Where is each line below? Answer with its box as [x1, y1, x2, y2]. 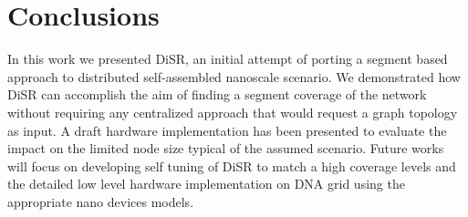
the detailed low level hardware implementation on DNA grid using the [7, 174, 405, 193]
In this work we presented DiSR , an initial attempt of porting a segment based [7, 49, 448, 68]
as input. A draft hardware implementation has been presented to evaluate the [7, 120, 447, 139]
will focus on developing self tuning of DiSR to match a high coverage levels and [7, 156, 456, 175]
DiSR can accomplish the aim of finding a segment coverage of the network [7, 85, 427, 104]
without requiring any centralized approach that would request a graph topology [7, 102, 458, 121]
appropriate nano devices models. [7, 191, 194, 211]
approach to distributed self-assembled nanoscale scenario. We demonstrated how [7, 67, 461, 86]
